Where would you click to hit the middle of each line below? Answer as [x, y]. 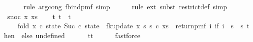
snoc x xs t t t [39, 16]
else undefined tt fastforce [81, 35]
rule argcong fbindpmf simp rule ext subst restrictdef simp [125, 6]
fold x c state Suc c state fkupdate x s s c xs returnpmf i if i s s [130, 26]
